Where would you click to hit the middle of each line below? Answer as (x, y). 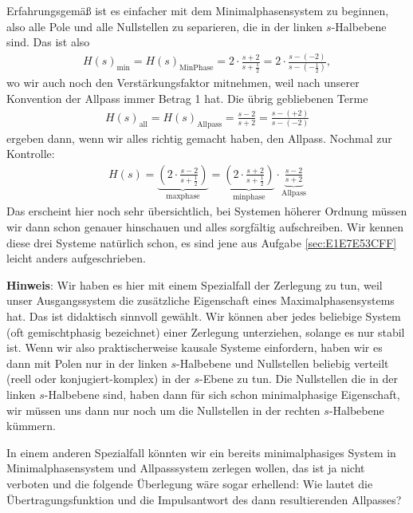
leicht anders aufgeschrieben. (76, 258)
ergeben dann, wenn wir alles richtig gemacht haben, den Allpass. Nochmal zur (199, 138)
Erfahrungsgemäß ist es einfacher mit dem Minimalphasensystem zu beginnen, (198, 10)
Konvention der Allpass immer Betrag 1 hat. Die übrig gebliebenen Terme (187, 99)
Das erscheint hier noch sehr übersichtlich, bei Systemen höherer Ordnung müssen (207, 211)
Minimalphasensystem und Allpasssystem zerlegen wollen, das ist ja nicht (186, 468)
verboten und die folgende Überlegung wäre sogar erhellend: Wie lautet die (190, 483)
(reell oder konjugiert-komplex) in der (98, 379)
